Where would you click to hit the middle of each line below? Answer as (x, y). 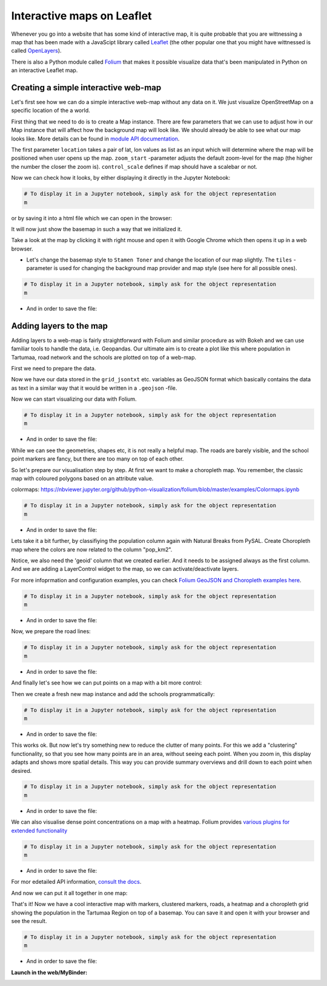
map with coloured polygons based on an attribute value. (82, 478)
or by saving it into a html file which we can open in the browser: (92, 218)
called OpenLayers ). (36, 51)
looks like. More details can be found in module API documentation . (95, 139)
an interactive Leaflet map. (45, 70)
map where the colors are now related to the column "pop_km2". (92, 549)
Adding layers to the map (60, 326)
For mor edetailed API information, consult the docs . (76, 882)
